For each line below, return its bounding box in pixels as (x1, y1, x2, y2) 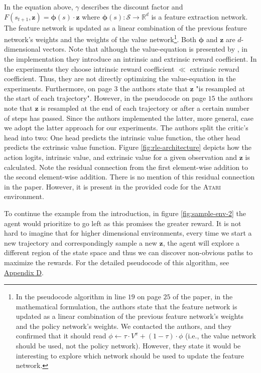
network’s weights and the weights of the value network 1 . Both (4, 33, 197, 44)
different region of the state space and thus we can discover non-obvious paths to (4, 247, 253, 258)
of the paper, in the (173, 291, 233, 302)
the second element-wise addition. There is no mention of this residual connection (4, 171, 255, 182)
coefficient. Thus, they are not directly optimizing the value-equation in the (4, 73, 236, 84)
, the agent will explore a (163, 237, 240, 248)
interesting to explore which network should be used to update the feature (16, 350, 244, 360)
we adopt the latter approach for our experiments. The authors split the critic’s (4, 122, 248, 133)
